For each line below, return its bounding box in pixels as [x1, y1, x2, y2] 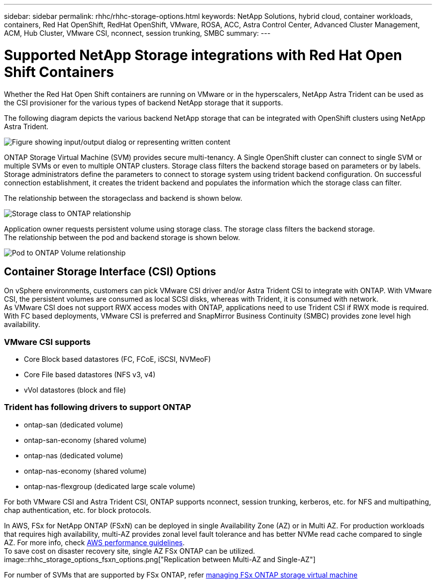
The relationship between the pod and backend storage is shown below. [4, 233, 240, 242]
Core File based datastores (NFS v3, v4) [24, 370, 156, 379]
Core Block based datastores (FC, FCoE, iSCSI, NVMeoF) [24, 355, 211, 364]
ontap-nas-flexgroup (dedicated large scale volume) [24, 482, 196, 491]
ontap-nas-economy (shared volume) [24, 466, 147, 475]
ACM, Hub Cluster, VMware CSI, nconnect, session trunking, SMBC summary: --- [4, 29, 271, 37]
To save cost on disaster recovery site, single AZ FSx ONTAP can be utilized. [4, 546, 255, 555]
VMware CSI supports [4, 336, 91, 347]
